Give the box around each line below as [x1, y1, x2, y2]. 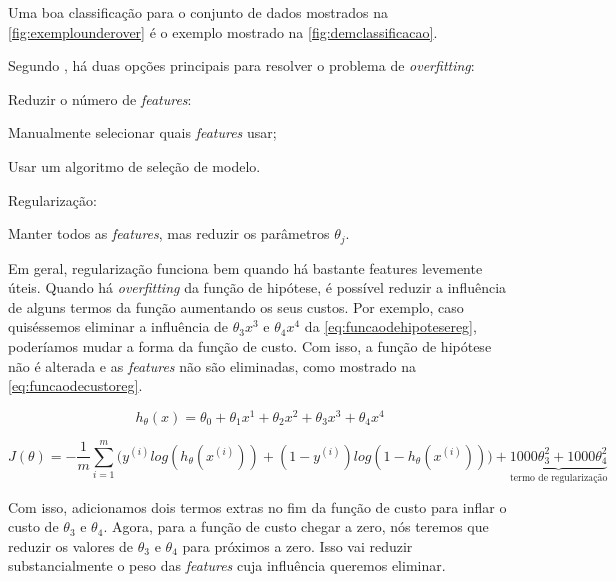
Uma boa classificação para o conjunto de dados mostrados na [8, 2, 389, 22]
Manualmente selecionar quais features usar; [8, 122, 277, 143]
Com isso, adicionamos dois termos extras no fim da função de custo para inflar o [8, 496, 507, 517]
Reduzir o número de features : [8, 88, 192, 109]
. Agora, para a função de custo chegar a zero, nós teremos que [103, 516, 489, 537]
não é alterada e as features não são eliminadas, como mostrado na [8, 355, 416, 376]
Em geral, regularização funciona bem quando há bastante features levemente [8, 257, 483, 278]
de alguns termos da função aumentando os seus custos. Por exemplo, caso [8, 296, 464, 317]
